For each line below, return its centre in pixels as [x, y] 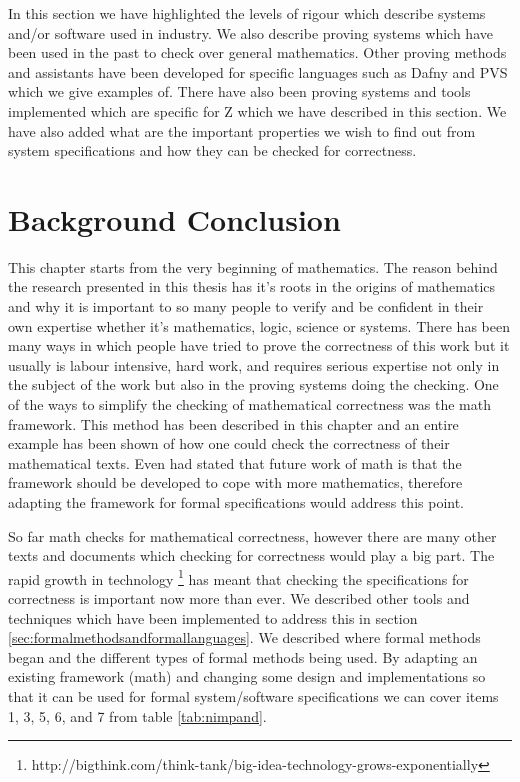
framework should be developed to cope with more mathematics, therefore [235, 482]
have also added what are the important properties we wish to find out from [242, 130]
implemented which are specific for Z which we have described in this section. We [257, 110]
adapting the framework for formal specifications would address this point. [236, 502]
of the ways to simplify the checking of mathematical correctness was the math [250, 404]
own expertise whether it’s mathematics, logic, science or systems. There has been [259, 325]
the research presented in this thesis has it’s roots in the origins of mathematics [252, 286]
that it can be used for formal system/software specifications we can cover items [253, 696]
